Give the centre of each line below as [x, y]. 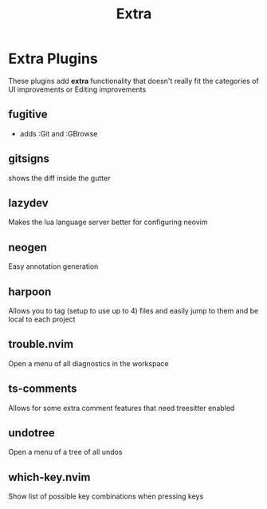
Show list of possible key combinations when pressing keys [106, 496]
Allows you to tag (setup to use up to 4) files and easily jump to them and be [133, 311]
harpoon [30, 292]
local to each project [42, 319]
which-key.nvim [49, 477]
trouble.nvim [41, 344]
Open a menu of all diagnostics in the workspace [88, 363]
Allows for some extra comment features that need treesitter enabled [122, 408]
